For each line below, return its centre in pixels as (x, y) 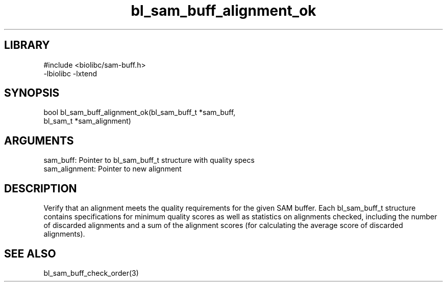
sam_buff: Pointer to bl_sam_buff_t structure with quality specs (149, 160)
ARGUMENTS (39, 140)
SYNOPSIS (32, 93)
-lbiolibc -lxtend (70, 73)
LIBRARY (27, 45)
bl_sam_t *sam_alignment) (87, 121)
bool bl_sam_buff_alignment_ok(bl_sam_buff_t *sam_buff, (140, 112)
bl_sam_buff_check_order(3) (91, 273)
